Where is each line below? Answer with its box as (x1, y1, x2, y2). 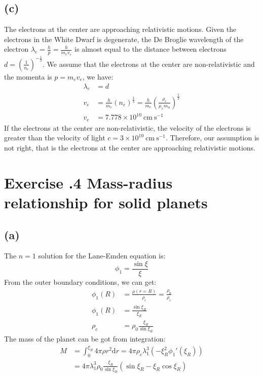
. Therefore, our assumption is (166, 132, 259, 143)
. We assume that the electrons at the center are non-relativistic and (43, 58, 255, 69)
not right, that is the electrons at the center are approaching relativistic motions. (4, 142, 255, 153)
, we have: (82, 71, 114, 82)
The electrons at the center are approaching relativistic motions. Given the (4, 24, 237, 34)
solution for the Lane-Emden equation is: (38, 250, 166, 261)
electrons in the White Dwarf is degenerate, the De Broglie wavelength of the (4, 33, 244, 44)
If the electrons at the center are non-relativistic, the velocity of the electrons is (4, 122, 251, 133)
